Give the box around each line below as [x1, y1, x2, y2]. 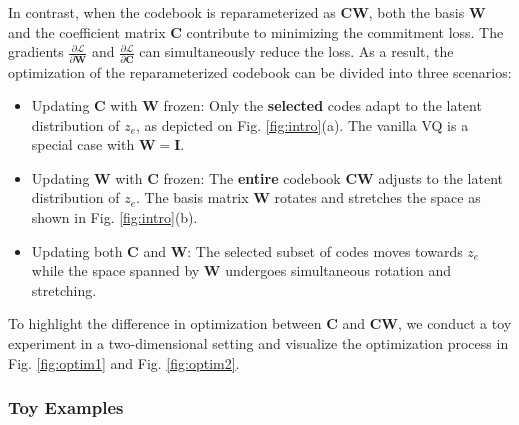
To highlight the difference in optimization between [8, 313, 322, 334]
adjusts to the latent [378, 167, 503, 188]
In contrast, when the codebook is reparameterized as [8, 2, 336, 22]
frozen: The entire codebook [163, 167, 341, 188]
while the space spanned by [31, 260, 200, 281]
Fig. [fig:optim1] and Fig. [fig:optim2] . [8, 352, 240, 373]
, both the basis [368, 2, 465, 22]
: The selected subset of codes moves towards [187, 240, 463, 261]
